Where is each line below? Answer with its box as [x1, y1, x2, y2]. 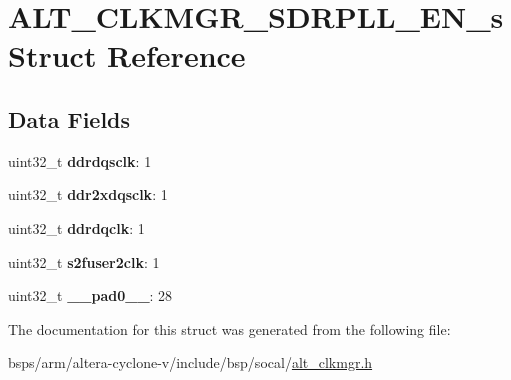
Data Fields [8, 103, 131, 134]
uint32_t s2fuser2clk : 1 [8, 251, 160, 272]
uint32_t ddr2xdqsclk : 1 [8, 184, 168, 205]
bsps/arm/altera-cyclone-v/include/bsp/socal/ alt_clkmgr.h [8, 352, 373, 373]
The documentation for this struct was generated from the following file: [8, 318, 451, 339]
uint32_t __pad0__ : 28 [8, 285, 173, 306]
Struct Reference [8, 35, 246, 76]
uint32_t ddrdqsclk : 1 [8, 150, 152, 171]
